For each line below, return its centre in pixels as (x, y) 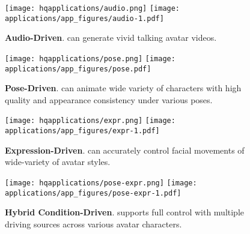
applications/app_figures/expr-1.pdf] (82, 131)
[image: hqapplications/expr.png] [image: (90, 121)
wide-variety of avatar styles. (58, 162)
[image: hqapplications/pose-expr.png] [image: (101, 183)
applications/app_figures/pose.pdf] (78, 69)
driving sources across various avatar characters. (93, 223)
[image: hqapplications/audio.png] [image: (93, 8)
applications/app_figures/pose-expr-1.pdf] (93, 193)
